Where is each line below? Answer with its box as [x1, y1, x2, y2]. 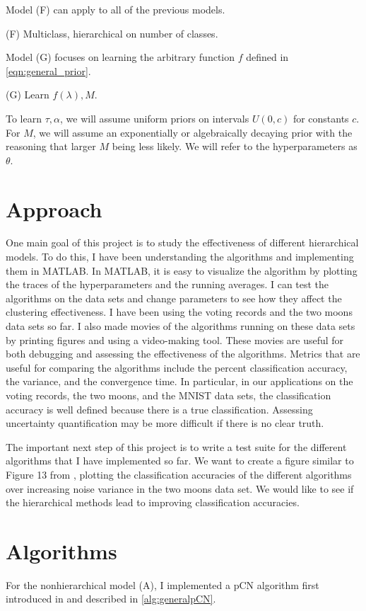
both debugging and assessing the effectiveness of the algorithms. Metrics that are [6, 346, 360, 361]
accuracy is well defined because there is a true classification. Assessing [6, 401, 313, 416]
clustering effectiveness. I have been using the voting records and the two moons [6, 304, 353, 319]
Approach [6, 194, 102, 223]
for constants [293, 110, 349, 125]
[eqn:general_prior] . [6, 63, 91, 78]
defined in [246, 50, 289, 64]
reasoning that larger [6, 139, 96, 154]
